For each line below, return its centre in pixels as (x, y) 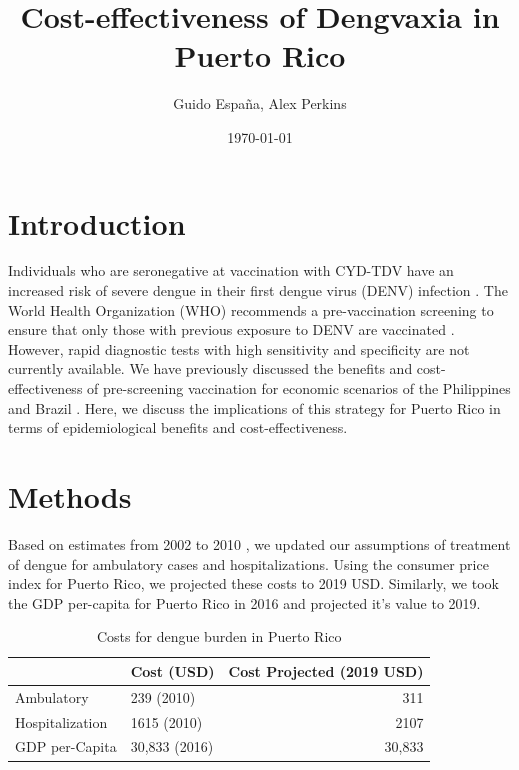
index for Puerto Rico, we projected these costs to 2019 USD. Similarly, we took (253, 583)
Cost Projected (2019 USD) (326, 670)
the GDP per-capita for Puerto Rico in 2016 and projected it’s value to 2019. (244, 602)
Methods (70, 495)
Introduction (97, 222)
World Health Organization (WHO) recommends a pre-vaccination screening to (251, 309)
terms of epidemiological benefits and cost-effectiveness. (178, 427)
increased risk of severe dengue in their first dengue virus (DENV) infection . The (258, 290)
